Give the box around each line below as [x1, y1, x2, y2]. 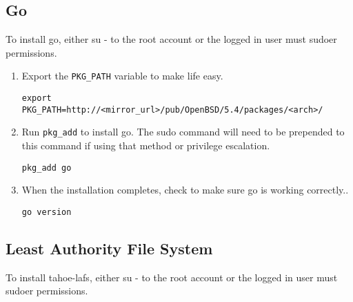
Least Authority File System [6, 237, 213, 258]
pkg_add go [21, 162, 72, 173]
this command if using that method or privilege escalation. [21, 138, 270, 153]
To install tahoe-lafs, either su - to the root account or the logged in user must [6, 270, 338, 284]
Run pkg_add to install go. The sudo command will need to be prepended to [21, 124, 345, 139]
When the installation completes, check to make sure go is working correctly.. [21, 182, 349, 197]
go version [21, 207, 72, 217]
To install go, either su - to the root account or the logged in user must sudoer [6, 32, 337, 46]
